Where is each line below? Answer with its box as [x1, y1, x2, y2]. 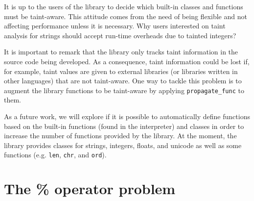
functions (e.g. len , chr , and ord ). [4, 150, 107, 160]
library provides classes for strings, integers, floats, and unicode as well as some [4, 140, 242, 150]
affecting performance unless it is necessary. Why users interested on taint [4, 21, 226, 31]
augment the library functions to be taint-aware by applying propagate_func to [4, 85, 244, 95]
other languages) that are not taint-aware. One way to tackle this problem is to [4, 75, 242, 86]
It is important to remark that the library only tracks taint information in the [4, 47, 238, 57]
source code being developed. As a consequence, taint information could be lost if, [4, 56, 250, 66]
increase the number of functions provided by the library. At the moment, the [4, 130, 237, 141]
